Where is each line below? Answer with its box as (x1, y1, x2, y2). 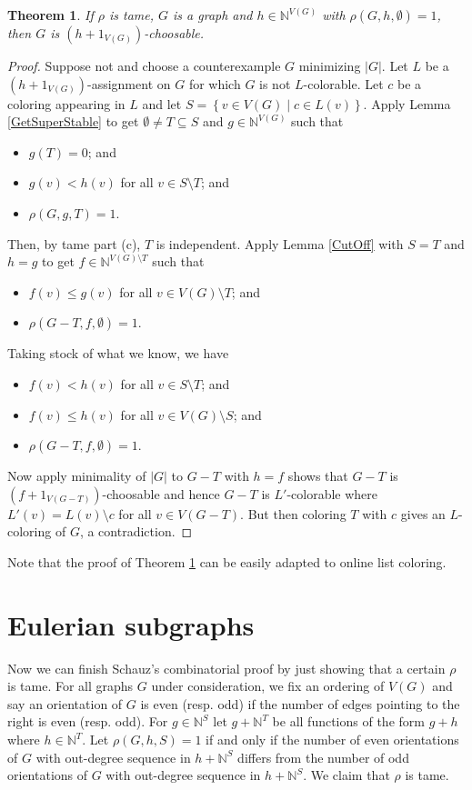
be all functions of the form (272, 712, 425, 731)
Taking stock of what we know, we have (7, 344, 229, 363)
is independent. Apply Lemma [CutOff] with (156, 234, 404, 253)
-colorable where (286, 484, 378, 503)
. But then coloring (240, 504, 346, 523)
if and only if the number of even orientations (206, 730, 459, 748)
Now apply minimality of (7, 466, 146, 485)
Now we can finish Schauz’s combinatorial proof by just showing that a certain (7, 658, 446, 677)
